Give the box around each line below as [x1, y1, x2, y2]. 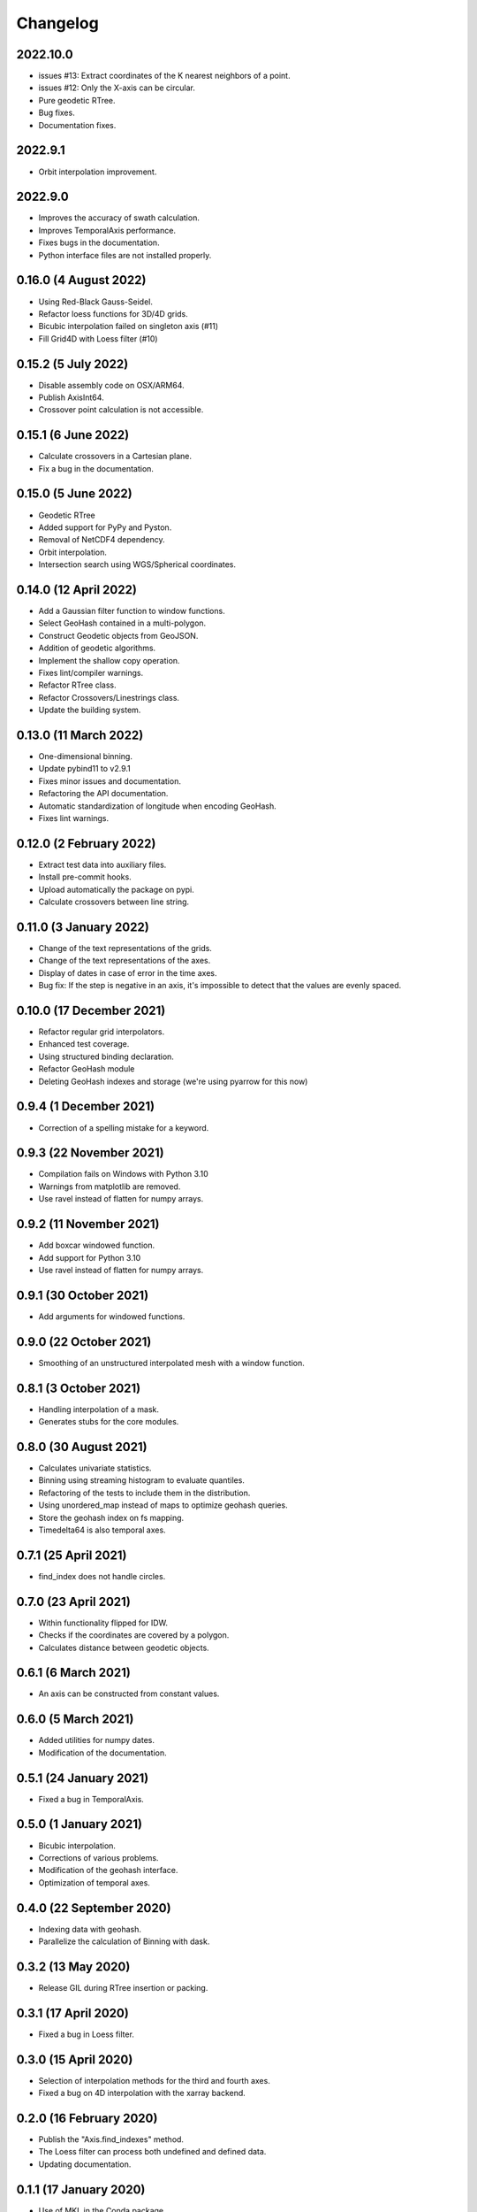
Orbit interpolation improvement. [38, 166, 157, 177]
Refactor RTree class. [38, 680, 117, 690]
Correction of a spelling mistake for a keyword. [38, 1122, 209, 1133]
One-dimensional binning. [38, 751, 132, 762]
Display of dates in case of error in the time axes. [38, 967, 217, 978]
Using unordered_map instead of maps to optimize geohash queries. [38, 1500, 288, 1510]
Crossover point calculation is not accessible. [38, 404, 204, 415]
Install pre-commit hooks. [38, 872, 132, 882]
